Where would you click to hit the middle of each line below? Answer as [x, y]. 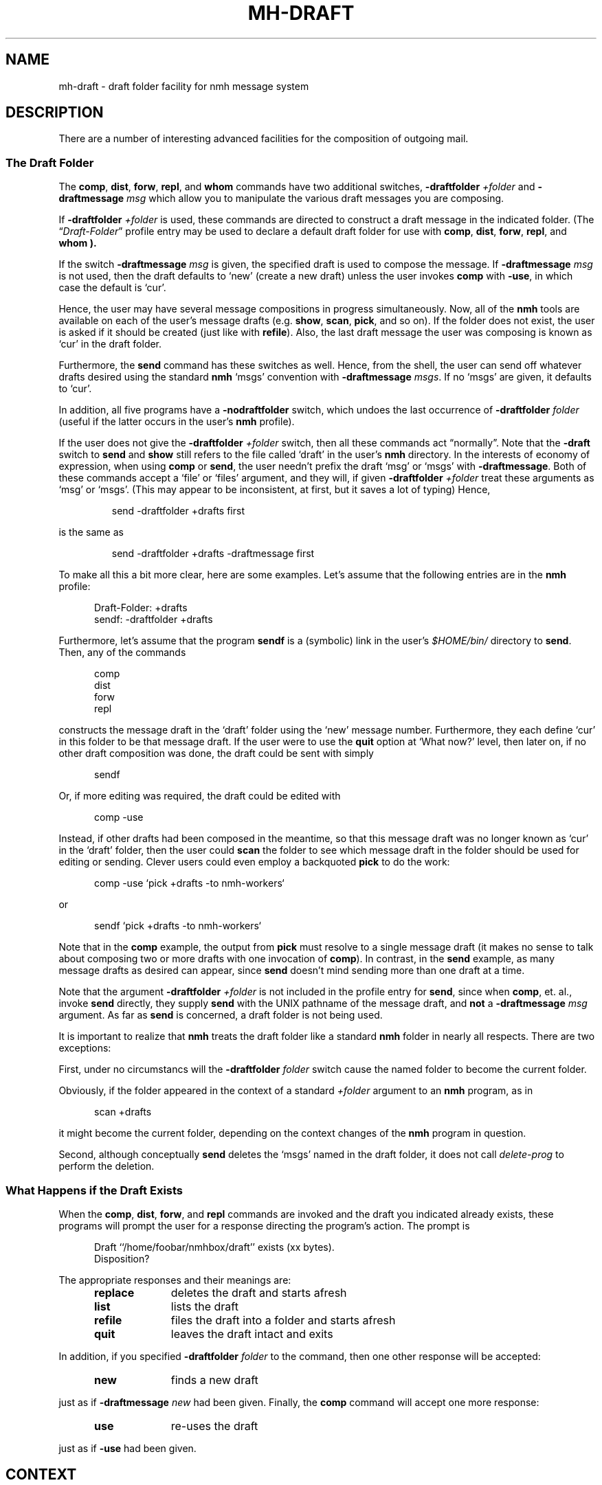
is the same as [91, 532]
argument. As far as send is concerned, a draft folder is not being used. [221, 1015]
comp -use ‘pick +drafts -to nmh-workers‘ [189, 883]
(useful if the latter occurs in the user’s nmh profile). [177, 422]
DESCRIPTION [55, 113]
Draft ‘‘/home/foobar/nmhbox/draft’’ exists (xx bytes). [214, 1247]
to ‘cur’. [75, 389]
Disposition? [122, 1258]
